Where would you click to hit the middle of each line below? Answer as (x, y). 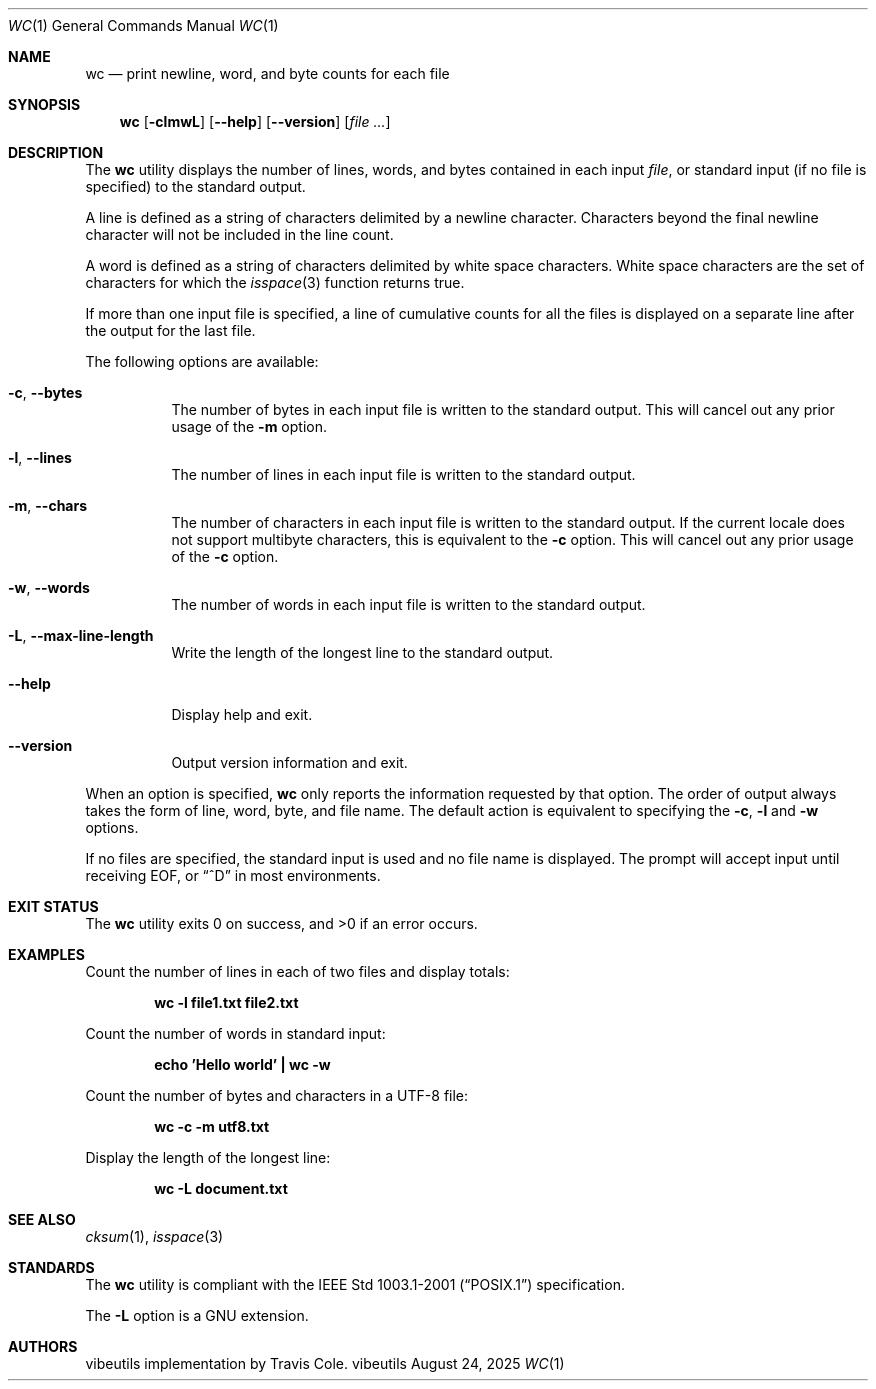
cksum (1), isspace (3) (154, 1236)
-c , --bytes (45, 392)
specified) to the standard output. (195, 186)
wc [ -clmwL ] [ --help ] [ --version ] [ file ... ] (255, 121)
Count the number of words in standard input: (235, 1033)
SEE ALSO (42, 1219)
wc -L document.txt (221, 1188)
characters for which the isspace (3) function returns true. (275, 282)
